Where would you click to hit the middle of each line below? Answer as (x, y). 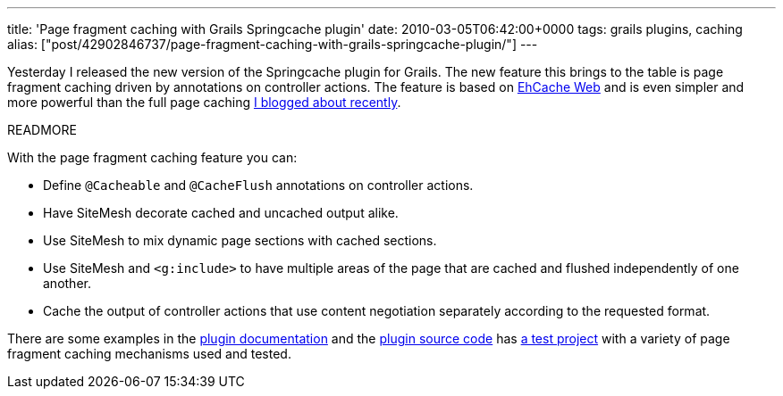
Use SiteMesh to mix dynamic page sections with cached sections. (240, 240)
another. (67, 283)
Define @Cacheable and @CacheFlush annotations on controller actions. (258, 185)
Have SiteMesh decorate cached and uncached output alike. (221, 213)
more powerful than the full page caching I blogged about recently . (204, 102)
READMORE (42, 130)
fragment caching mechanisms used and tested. (149, 354)
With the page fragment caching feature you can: (152, 157)
